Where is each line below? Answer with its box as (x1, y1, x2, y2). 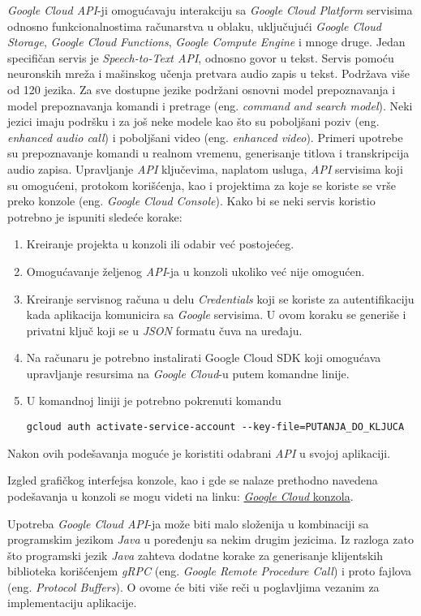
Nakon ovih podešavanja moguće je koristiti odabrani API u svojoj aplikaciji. (7, 444, 391, 461)
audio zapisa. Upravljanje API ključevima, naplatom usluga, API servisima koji (7, 160, 403, 177)
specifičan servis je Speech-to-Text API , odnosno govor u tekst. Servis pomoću (7, 49, 394, 66)
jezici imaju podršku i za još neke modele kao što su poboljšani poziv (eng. (7, 113, 380, 130)
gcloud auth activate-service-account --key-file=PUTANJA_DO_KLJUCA (26, 421, 405, 433)
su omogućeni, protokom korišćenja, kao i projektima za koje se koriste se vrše (7, 176, 396, 193)
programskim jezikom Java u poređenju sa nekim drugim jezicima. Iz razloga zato (7, 531, 414, 548)
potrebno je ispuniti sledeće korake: (7, 208, 183, 225)
